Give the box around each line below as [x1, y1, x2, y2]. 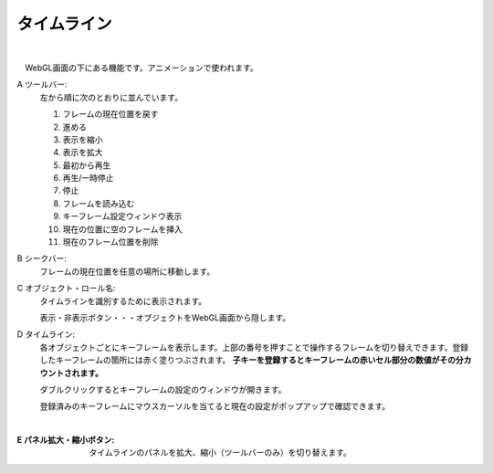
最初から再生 [62, 160, 111, 171]
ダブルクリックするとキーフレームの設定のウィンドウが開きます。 [39, 384, 287, 394]
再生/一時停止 [62, 173, 114, 184]
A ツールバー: [16, 79, 68, 90]
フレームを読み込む [62, 197, 135, 209]
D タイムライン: [16, 329, 76, 340]
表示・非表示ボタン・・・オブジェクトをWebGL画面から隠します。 [39, 311, 291, 323]
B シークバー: [16, 253, 68, 264]
